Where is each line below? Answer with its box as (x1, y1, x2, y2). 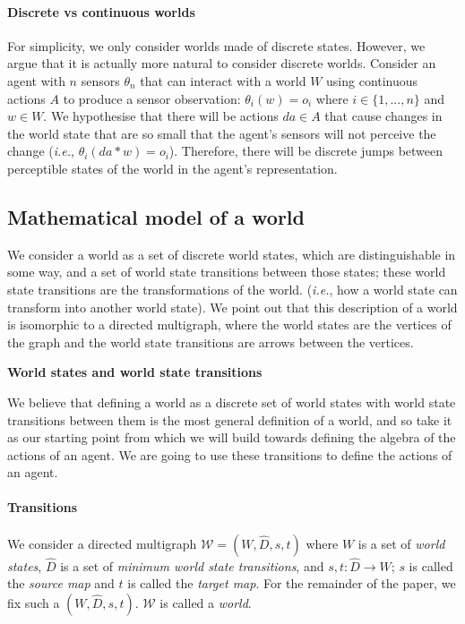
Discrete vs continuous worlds (7, 2, 195, 21)
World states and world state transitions (7, 363, 263, 381)
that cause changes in (324, 107, 443, 125)
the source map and (7, 574, 115, 593)
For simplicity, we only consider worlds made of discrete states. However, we (7, 36, 426, 55)
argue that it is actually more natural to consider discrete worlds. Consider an (7, 54, 436, 73)
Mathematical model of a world (7, 202, 305, 230)
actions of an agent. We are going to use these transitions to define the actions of (7, 445, 452, 464)
